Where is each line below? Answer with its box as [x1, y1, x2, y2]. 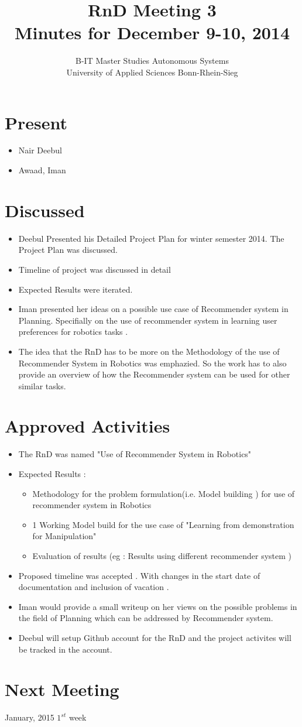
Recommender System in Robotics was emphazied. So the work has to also [18, 356, 287, 369]
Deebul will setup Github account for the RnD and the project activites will [18, 631, 291, 643]
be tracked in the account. [18, 643, 112, 655]
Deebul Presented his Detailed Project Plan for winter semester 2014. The [18, 232, 284, 244]
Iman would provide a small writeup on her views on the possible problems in [18, 600, 297, 612]
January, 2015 [5, 711, 54, 723]
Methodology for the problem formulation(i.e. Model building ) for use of [32, 487, 295, 499]
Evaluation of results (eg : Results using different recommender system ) [32, 549, 292, 561]
